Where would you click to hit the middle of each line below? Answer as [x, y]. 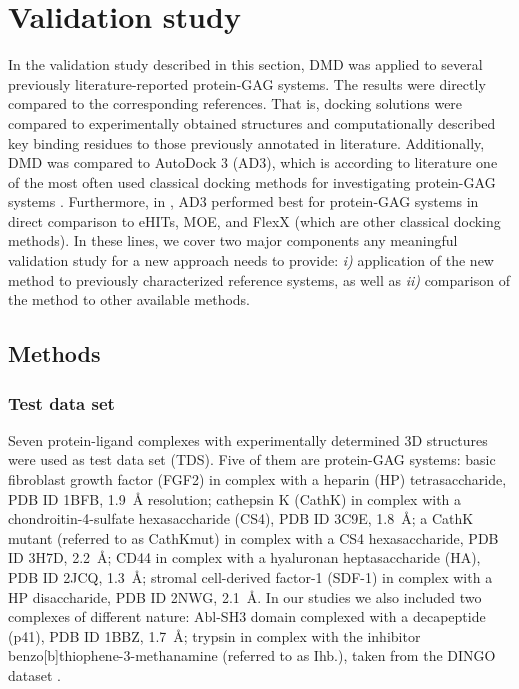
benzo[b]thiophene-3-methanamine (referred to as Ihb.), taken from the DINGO [252, 655]
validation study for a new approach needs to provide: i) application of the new [251, 260]
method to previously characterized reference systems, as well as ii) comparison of [259, 279]
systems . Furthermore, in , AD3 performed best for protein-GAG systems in [243, 201]
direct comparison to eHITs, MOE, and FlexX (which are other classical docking [254, 220]
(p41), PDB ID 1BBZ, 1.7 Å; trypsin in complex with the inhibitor [214, 635]
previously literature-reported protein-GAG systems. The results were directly [247, 83]
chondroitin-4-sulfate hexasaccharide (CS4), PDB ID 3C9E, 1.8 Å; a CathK [241, 518]
